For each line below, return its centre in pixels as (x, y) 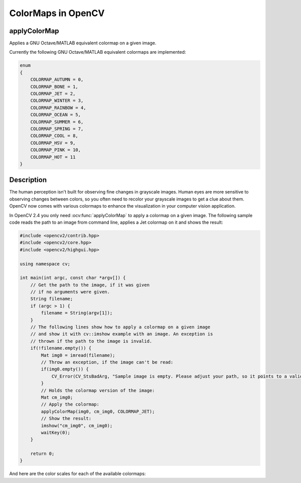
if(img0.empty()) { (65, 369)
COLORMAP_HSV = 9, (53, 143)
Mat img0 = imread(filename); (78, 355)
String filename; (52, 299)
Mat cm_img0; (57, 397)
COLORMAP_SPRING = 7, (57, 129)
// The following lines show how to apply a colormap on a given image (120, 327)
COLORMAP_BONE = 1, (54, 86)
